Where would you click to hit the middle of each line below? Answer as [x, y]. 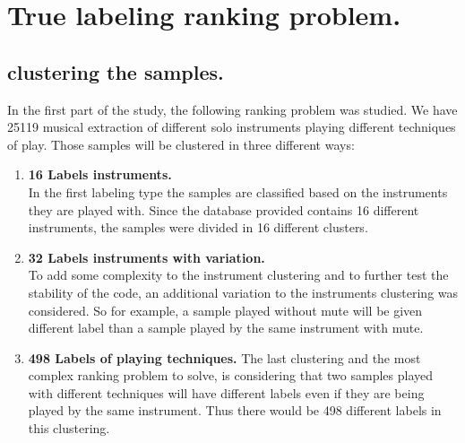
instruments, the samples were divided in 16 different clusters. [198, 227]
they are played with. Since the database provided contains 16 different [224, 209]
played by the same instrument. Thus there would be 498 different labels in [235, 410]
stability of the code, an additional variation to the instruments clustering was [243, 292]
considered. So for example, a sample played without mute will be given [225, 310]
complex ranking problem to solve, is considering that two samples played [231, 375]
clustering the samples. [116, 71]
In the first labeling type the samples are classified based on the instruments [238, 191]
